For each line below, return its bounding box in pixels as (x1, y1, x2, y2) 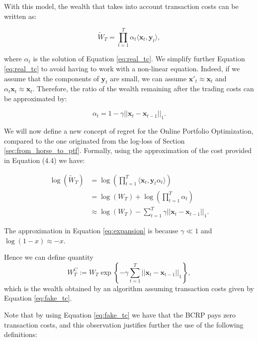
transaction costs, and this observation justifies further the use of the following (4, 319, 244, 330)
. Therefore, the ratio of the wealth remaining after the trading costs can (32, 83, 254, 94)
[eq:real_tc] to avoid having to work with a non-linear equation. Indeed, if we (4, 63, 240, 73)
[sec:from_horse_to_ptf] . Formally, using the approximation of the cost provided (4, 145, 252, 156)
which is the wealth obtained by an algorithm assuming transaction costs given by (4, 283, 254, 293)
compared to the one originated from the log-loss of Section (4, 135, 185, 146)
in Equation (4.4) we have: (4, 155, 85, 166)
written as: (4, 10, 37, 21)
